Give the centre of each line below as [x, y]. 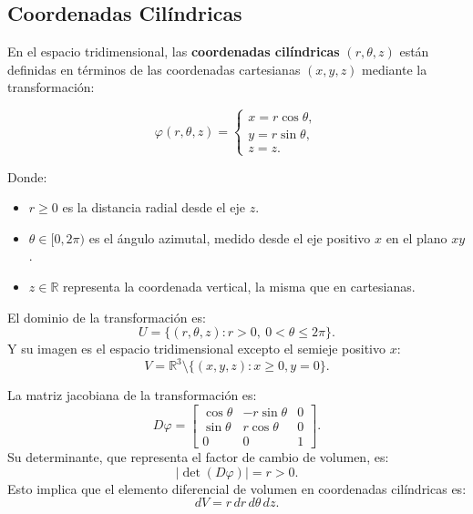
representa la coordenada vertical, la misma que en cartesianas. [239, 286]
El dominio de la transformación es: [107, 317]
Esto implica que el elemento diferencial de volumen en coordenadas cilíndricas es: [237, 488]
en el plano [416, 237]
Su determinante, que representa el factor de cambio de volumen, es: [198, 456]
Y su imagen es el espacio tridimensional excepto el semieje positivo [196, 349]
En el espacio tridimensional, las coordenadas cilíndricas [174, 51]
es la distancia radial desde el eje [154, 207]
